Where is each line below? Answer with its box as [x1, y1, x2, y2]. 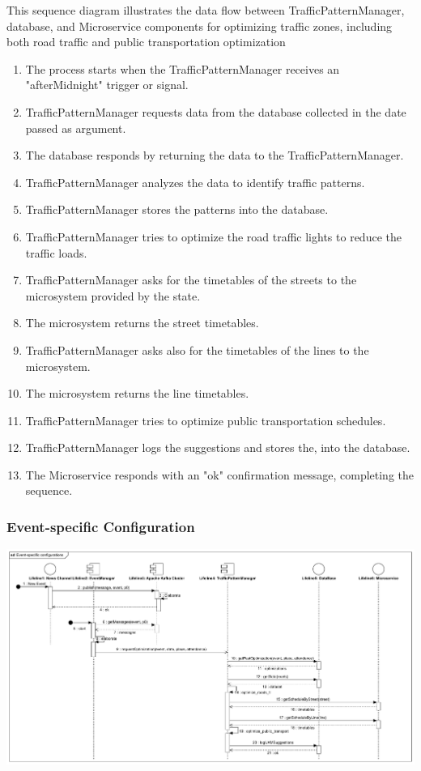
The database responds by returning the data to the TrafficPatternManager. [25, 147, 404, 164]
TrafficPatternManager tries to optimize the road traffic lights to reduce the [25, 228, 402, 245]
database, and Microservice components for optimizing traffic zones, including [6, 17, 393, 34]
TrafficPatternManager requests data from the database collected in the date [25, 103, 406, 120]
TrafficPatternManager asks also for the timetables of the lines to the [25, 341, 369, 358]
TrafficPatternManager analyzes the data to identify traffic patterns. [25, 173, 365, 190]
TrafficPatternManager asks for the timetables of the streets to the [25, 271, 357, 288]
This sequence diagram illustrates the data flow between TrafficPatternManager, [6, 2, 405, 18]
